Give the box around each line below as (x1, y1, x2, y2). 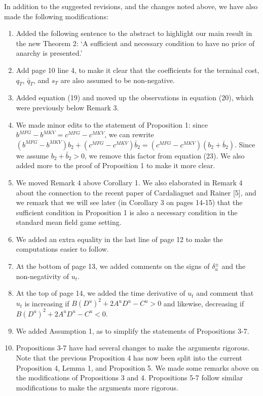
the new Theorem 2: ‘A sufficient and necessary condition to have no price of (16, 37, 255, 48)
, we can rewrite (104, 129, 154, 140)
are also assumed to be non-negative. (60, 74, 175, 85)
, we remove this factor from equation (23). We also (84, 150, 245, 161)
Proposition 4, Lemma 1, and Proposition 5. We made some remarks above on (16, 362, 259, 373)
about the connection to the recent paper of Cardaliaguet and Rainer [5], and (16, 187, 256, 197)
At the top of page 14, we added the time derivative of (16, 288, 185, 298)
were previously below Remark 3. (16, 102, 119, 112)
